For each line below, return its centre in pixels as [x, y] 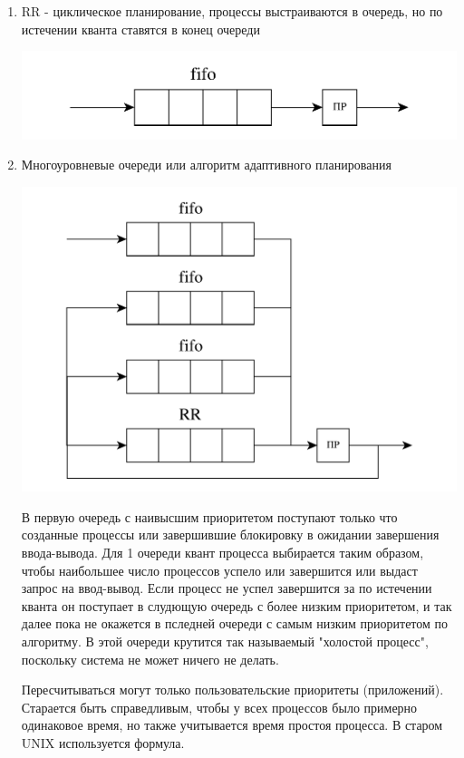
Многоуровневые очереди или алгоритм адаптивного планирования [206, 165]
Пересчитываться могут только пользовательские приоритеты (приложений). [232, 690]
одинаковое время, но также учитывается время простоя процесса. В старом [232, 725]
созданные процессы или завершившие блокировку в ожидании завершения [230, 534]
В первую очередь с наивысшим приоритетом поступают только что [209, 516]
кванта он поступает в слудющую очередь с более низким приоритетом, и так [237, 605]
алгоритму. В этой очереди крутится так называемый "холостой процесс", [225, 641]
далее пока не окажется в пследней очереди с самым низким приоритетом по [235, 623]
